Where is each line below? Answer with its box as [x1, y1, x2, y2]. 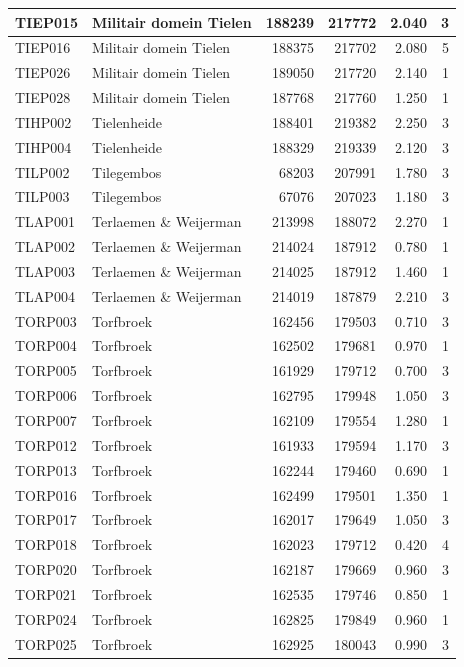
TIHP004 [15, 136, 72, 157]
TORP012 [15, 434, 77, 455]
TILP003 [15, 186, 70, 207]
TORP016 [15, 484, 77, 505]
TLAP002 [15, 236, 75, 257]
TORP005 [15, 360, 77, 381]
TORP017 [15, 509, 77, 530]
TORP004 [15, 335, 77, 356]
